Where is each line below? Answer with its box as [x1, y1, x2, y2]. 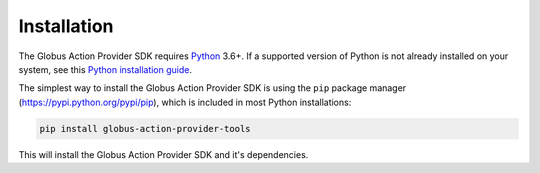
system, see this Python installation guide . [18, 63, 193, 75]
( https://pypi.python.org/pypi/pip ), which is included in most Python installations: [18, 96, 352, 108]
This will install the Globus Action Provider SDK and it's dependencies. [18, 148, 309, 160]
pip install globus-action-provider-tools [39, 123, 251, 134]
